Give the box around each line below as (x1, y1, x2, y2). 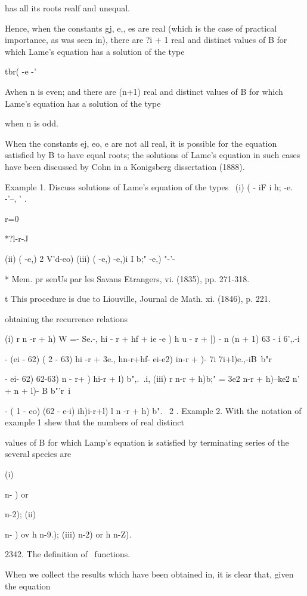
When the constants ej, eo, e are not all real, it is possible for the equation (5, 137, 277, 149)
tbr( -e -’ (5, 65, 36, 78)
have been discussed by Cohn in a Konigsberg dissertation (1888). (5, 160, 245, 172)
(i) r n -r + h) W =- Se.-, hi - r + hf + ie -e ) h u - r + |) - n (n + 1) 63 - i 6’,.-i (5, 332, 300, 345)
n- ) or (5, 487, 29, 500)
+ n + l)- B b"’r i (5, 384, 71, 397)
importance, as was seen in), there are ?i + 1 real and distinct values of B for (5, 33, 287, 46)
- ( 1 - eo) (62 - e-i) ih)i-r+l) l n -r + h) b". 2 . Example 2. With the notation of (5, 404, 302, 416)
